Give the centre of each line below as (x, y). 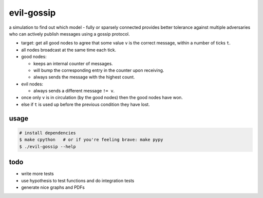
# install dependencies (48, 133)
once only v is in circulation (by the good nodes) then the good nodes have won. (102, 98)
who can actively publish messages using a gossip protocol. (69, 34)
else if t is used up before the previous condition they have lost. (85, 104)
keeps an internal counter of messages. (73, 63)
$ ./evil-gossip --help (48, 147)
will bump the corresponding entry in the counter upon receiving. (99, 70)
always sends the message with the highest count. (84, 77)
